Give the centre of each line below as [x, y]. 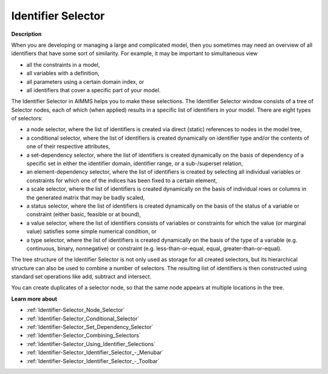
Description [26, 34]
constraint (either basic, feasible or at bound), [84, 214]
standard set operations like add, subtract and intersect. [81, 277]
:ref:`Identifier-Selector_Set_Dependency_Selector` [90, 327]
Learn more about [34, 299]
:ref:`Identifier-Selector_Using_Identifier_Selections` [91, 344]
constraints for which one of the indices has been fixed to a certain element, [122, 180]
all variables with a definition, [63, 73]
